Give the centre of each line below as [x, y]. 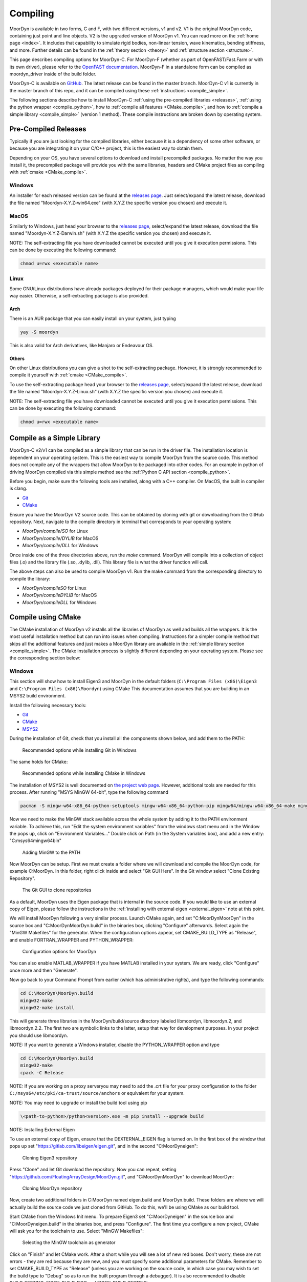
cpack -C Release [42, 1073]
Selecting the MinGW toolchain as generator [69, 1243]
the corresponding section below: [45, 658]
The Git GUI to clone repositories [57, 890]
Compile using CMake [45, 617]
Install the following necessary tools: [48, 705]
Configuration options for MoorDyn [59, 952]
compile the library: [30, 578]
